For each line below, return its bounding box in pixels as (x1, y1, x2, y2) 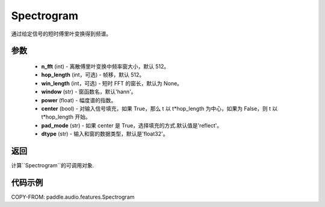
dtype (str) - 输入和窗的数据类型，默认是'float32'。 (41, 130, 169, 138)
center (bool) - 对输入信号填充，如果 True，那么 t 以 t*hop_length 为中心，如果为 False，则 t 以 (41, 105, 278, 112)
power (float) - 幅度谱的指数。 (41, 96, 117, 103)
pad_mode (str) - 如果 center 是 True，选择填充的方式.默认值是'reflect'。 (41, 122, 223, 129)
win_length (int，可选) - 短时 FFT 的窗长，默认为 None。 (41, 79, 183, 87)
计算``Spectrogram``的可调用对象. (11, 161, 94, 168)
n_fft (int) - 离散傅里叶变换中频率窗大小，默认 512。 (41, 63, 170, 70)
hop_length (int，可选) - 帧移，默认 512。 (41, 71, 145, 78)
